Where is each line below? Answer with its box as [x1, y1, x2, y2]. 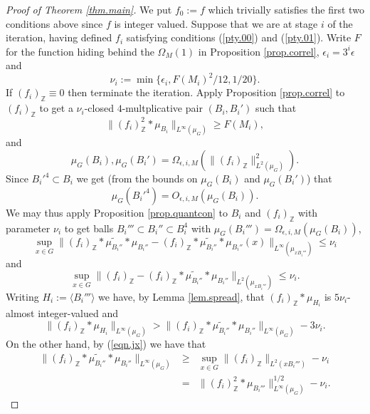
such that [255, 100, 297, 115]
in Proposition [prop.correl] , [198, 43, 319, 58]
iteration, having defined [6, 30, 112, 45]
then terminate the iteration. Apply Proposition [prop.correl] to [68, 85, 345, 100]
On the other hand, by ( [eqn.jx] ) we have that [6, 336, 206, 351]
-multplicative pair [122, 100, 203, 115]
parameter [6, 220, 51, 235]
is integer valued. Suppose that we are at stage [114, 16, 318, 31]
